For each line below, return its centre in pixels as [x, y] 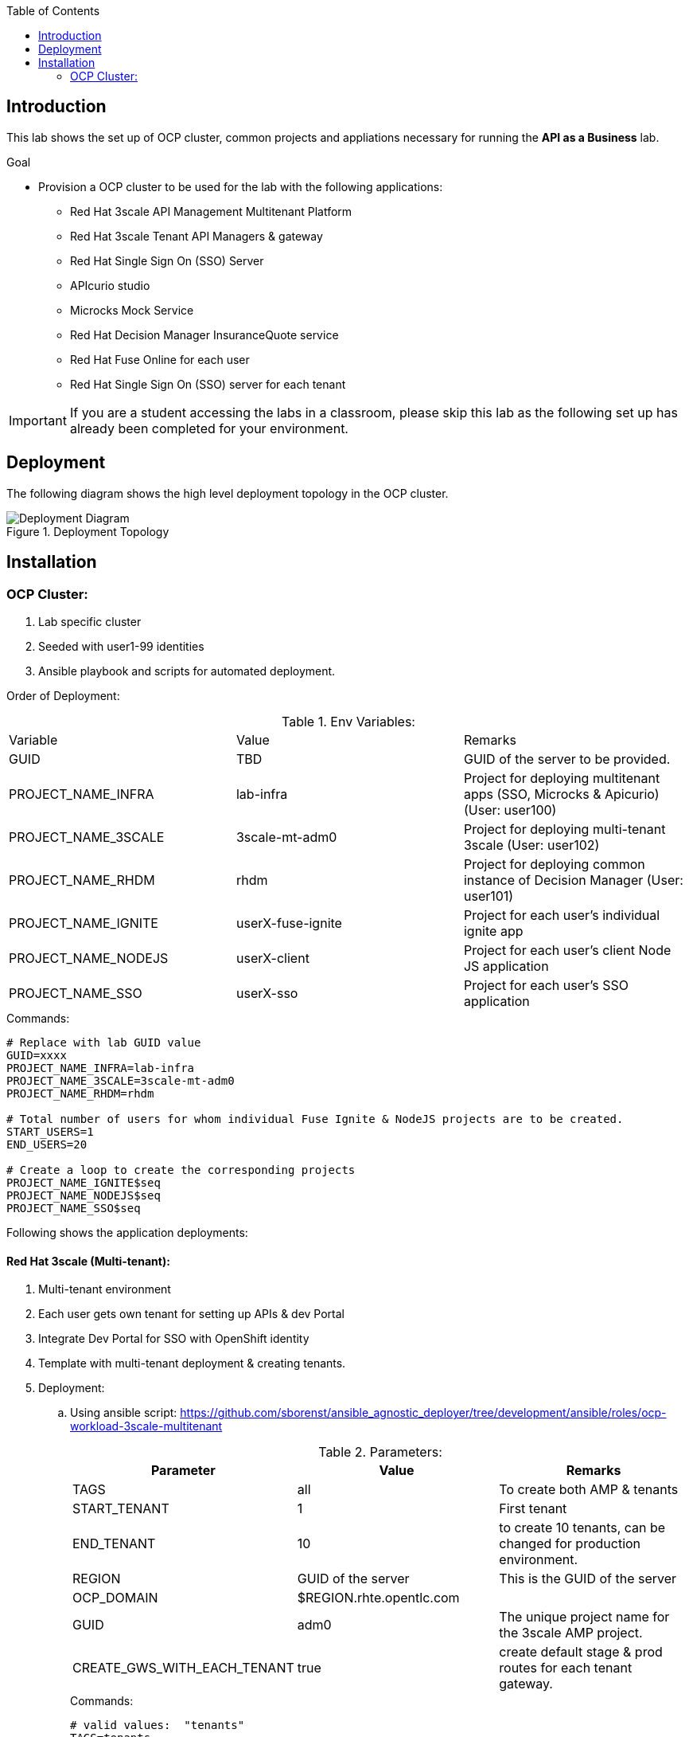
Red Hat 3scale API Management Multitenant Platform [211, 211]
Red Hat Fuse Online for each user [160, 359]
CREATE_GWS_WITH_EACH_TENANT [183, 1668]
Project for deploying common [554, 864]
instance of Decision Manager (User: [573, 880]
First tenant [533, 1509]
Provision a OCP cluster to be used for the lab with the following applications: [241, 186]
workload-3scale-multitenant [146, 1426]
